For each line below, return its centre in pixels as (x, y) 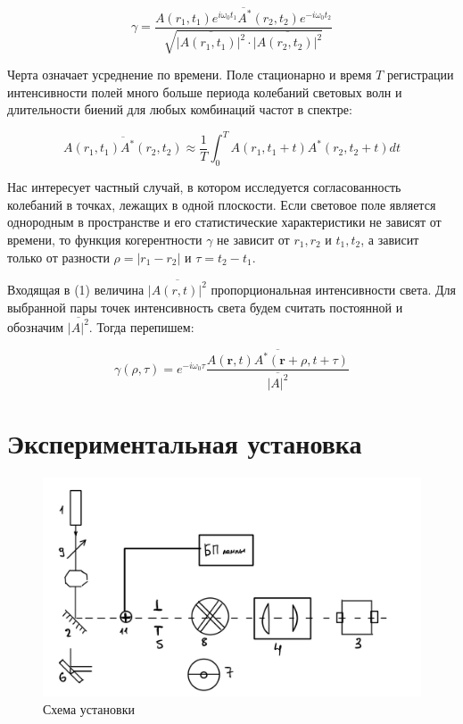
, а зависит (390, 240)
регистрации (420, 75)
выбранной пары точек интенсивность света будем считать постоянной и (205, 307)
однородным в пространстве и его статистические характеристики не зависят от (224, 222)
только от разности (58, 257)
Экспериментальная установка (185, 442)
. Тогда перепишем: (141, 326)
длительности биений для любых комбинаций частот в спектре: (180, 109)
